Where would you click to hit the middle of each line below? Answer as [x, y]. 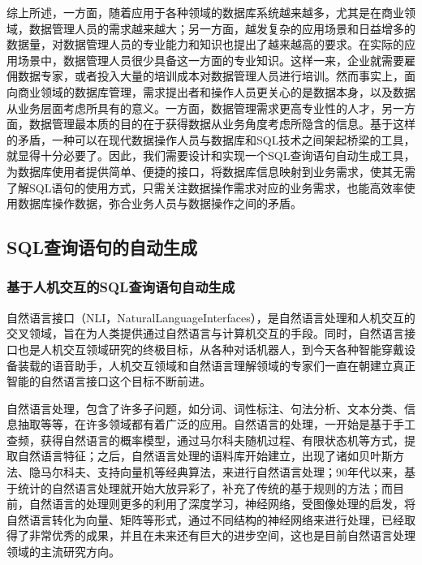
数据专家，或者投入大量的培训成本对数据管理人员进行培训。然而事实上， [211, 76]
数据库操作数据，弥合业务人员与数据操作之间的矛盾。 [159, 203]
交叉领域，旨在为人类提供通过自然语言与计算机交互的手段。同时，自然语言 [205, 333]
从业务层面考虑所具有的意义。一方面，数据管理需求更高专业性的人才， [194, 108]
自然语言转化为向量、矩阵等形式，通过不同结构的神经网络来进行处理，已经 [205, 519]
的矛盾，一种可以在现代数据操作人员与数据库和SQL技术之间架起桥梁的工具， [211, 139]
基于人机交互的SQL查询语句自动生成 [121, 287]
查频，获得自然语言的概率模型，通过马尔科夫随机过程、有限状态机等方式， [205, 440]
